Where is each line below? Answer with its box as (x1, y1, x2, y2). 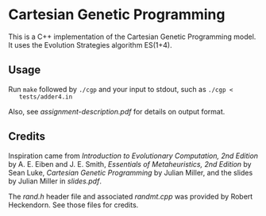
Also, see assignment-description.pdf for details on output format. (8, 106, 226, 116)
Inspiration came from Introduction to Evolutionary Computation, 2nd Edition (8, 151, 259, 160)
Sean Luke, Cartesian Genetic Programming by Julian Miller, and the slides (8, 168, 253, 177)
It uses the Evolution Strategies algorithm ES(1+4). (8, 40, 172, 49)
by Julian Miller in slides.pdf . (8, 176, 102, 186)
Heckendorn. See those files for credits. (8, 200, 139, 210)
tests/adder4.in (18, 93, 73, 101)
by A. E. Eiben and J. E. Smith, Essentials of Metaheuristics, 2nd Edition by (8, 159, 252, 168)
